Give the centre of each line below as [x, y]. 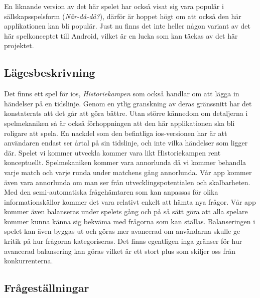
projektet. [19, 45]
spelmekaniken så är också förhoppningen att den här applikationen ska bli [119, 123]
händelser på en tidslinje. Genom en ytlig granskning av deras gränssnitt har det [128, 103]
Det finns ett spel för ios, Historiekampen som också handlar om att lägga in [122, 94]
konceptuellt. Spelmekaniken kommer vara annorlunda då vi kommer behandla [125, 162]
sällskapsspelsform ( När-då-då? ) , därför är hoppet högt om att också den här [123, 16]
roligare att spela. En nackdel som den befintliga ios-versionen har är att [116, 133]
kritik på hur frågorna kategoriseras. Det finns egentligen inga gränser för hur [123, 241]
